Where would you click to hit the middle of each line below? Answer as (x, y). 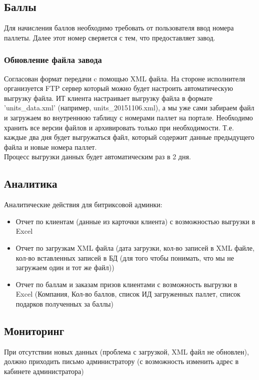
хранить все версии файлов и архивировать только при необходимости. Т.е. (119, 127)
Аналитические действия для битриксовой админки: (83, 204)
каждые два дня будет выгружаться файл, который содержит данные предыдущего (129, 137)
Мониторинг (34, 330)
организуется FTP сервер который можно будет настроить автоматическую (118, 88)
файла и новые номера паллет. (50, 147)
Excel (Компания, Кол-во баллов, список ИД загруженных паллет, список (128, 294)
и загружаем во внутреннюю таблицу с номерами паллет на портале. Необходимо (128, 117)
